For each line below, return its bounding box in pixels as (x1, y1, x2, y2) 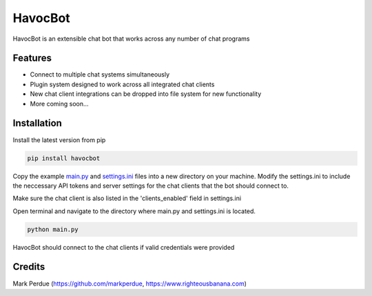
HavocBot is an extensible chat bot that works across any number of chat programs (12, 34, 250, 43)
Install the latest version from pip (12, 135, 106, 144)
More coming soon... (30, 99, 89, 108)
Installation (12, 117, 62, 129)
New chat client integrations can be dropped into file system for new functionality (30, 90, 262, 98)
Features (12, 52, 52, 64)
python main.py (27, 225, 79, 233)
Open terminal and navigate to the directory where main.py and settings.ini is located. (12, 207, 256, 215)
